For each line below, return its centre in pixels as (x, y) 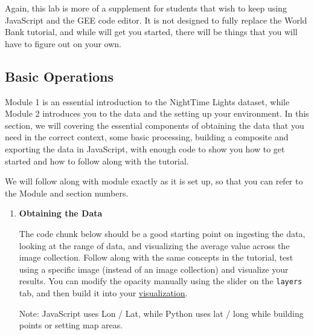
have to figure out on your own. (63, 43)
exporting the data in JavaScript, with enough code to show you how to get (145, 148)
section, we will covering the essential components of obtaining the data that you (155, 125)
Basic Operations (59, 76)
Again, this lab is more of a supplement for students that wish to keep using (146, 8)
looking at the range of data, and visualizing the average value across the (154, 245)
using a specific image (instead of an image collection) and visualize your (154, 269)
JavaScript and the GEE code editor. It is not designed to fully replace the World (156, 20)
